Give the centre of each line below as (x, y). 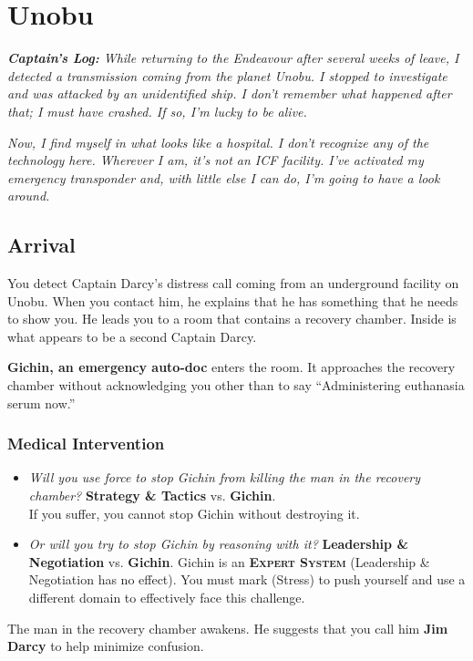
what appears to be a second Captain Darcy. (132, 336)
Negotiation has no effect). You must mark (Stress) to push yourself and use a (247, 579)
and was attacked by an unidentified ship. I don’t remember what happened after (230, 93)
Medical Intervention (86, 444)
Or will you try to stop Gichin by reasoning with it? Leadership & (218, 544)
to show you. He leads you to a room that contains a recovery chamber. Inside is (232, 319)
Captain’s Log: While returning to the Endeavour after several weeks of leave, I (233, 58)
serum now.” (41, 403)
